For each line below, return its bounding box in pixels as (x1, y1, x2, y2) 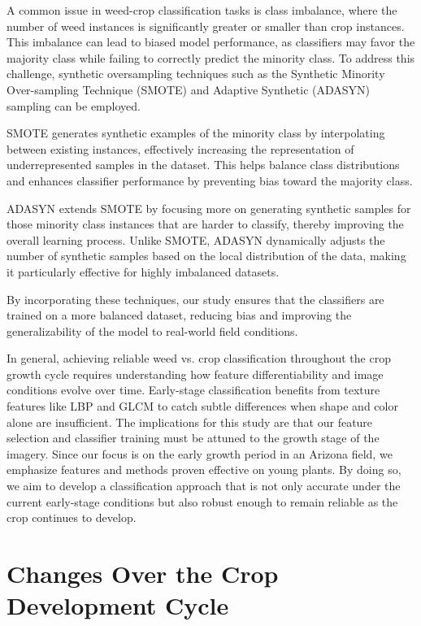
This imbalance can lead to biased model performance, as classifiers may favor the (7, 33, 415, 50)
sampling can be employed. (7, 97, 141, 114)
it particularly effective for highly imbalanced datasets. (7, 263, 280, 280)
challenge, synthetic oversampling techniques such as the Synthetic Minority (7, 65, 385, 82)
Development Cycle (7, 589, 229, 622)
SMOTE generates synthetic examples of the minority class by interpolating (7, 124, 385, 141)
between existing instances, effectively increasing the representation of (7, 140, 354, 157)
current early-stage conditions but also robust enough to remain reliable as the (7, 493, 398, 510)
